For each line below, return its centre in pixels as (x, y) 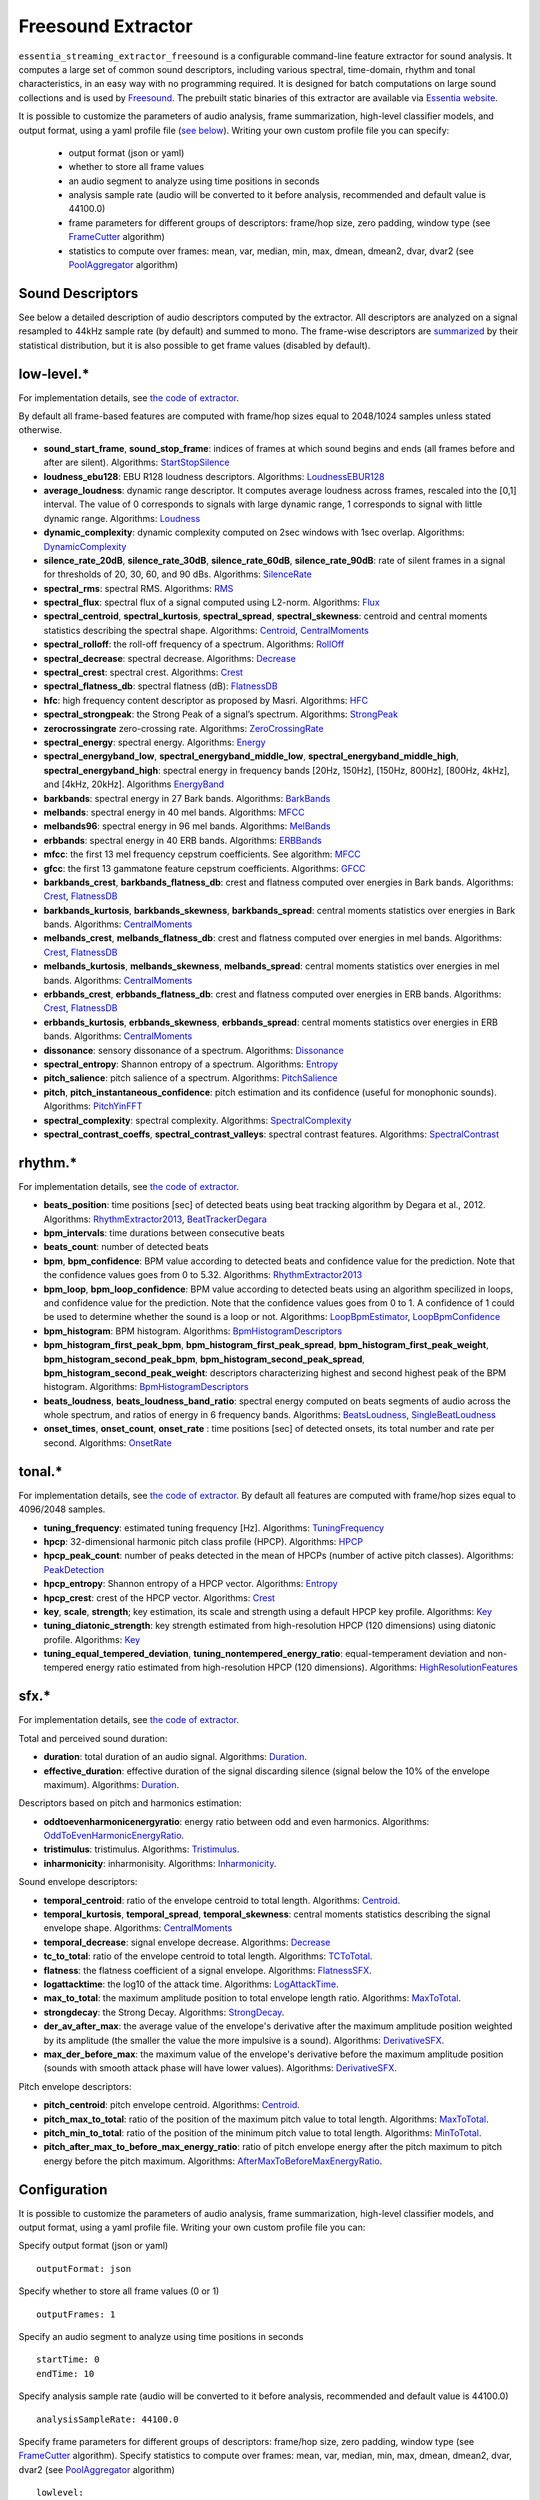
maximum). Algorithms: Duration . (111, 1784)
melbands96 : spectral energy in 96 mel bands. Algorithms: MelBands (187, 826)
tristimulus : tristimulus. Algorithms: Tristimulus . (141, 1849)
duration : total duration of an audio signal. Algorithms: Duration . (175, 1757)
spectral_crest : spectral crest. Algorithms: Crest (143, 672)
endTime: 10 (65, 2373)
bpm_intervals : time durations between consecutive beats (164, 1233)
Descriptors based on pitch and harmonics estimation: (130, 1803)
